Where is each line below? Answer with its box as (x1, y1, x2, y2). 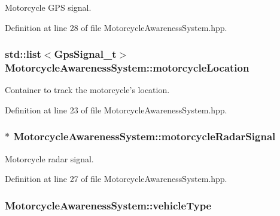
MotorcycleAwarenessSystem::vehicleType (5, 198, 212, 212)
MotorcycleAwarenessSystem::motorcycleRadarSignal (13, 129, 276, 144)
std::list (5, 47, 41, 61)
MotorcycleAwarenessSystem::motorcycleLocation (5, 60, 249, 75)
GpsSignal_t (54, 47, 117, 61)
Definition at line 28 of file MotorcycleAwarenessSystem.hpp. (5, 21, 227, 33)
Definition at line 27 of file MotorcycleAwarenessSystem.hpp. (5, 172, 227, 185)
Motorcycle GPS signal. (5, 1, 92, 13)
